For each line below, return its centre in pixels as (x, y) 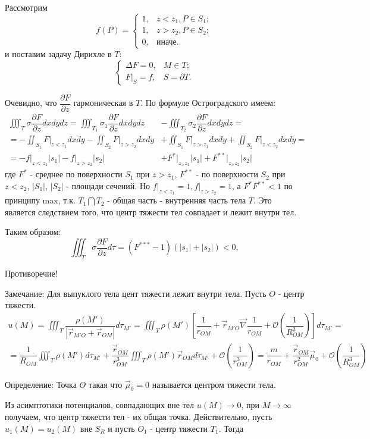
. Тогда (231, 428)
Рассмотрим (26, 7)
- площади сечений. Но (108, 186)
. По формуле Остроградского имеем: (208, 103)
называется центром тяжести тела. (214, 384)
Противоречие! (31, 273)
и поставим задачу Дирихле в (58, 54)
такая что (105, 384)
